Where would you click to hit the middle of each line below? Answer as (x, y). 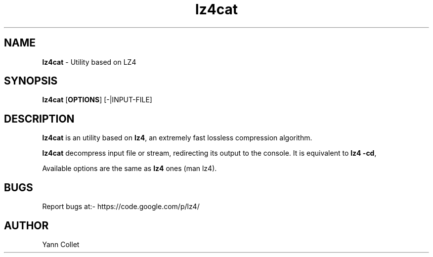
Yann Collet (61, 244)
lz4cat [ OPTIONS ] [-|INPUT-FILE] (97, 100)
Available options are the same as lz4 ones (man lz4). (130, 169)
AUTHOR (26, 225)
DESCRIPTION (39, 119)
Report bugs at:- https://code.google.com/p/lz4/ (121, 207)
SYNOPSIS (31, 81)
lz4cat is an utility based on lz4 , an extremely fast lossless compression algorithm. (177, 138)
